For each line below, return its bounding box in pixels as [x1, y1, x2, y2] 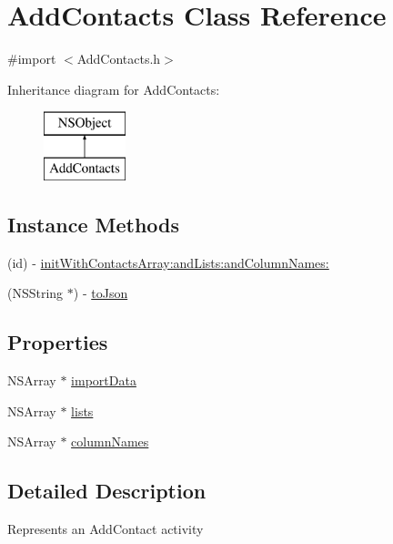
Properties [7, 328, 108, 356]
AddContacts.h [76, 49, 161, 68]
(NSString [7, 283, 64, 303]
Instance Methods [7, 210, 179, 238]
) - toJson [73, 283, 128, 303]
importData [71, 371, 136, 390]
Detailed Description [7, 477, 207, 505]
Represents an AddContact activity [7, 519, 204, 539]
